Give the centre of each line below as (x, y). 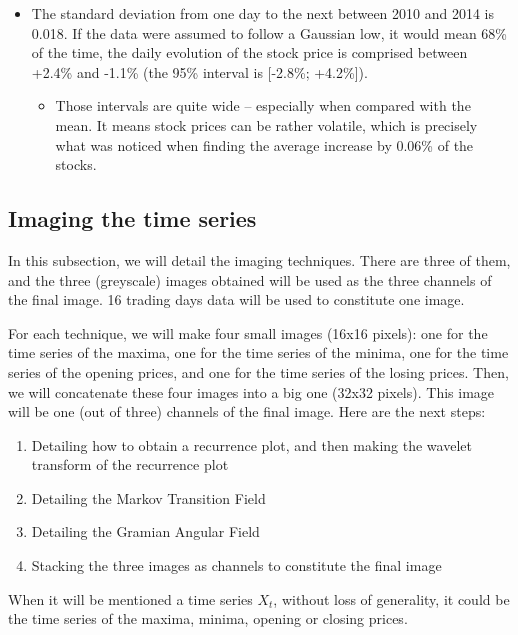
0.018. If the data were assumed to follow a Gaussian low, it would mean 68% (269, 32)
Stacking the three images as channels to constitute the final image (236, 565)
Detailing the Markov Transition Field (148, 497)
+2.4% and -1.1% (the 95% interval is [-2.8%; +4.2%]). (199, 71)
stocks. (76, 164)
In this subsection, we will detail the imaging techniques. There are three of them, (259, 259)
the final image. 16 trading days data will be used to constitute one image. (236, 299)
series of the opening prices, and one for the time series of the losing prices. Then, (258, 371)
